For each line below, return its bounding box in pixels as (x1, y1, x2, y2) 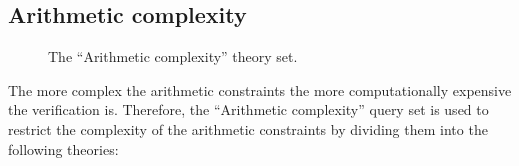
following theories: (8, 138, 119, 159)
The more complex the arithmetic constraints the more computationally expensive (8, 79, 512, 100)
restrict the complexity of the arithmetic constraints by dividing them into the (8, 118, 488, 139)
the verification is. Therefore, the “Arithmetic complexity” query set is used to (8, 99, 489, 120)
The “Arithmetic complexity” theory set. (48, 46, 298, 67)
